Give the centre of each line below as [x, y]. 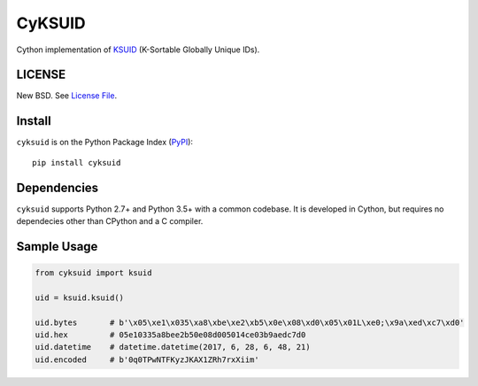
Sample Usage [57, 247]
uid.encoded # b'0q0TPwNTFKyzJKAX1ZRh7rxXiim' [147, 359]
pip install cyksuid [77, 162]
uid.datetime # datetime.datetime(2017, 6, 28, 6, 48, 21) [173, 347]
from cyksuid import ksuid [93, 273]
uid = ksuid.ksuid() [79, 297]
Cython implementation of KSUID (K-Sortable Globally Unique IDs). [138, 50]
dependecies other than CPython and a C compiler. [110, 221]
